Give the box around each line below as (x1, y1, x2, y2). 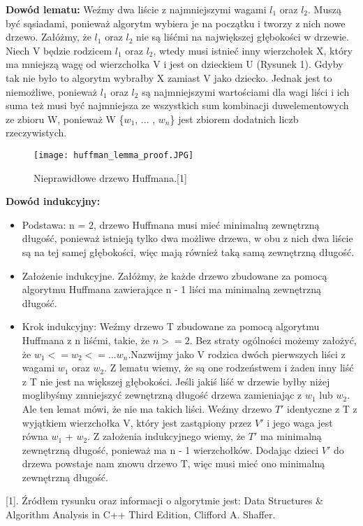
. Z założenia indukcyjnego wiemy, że (87, 429, 246, 443)
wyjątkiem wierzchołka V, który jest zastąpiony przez (22, 415, 252, 429)
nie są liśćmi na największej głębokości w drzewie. (136, 29, 349, 44)
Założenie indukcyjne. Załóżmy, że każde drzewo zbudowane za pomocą (22, 268, 327, 283)
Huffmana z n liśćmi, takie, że (22, 332, 150, 347)
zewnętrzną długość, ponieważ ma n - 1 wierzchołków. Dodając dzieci (22, 442, 319, 457)
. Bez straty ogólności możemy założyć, (189, 332, 357, 347)
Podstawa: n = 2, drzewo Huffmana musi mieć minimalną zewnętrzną (22, 217, 320, 232)
